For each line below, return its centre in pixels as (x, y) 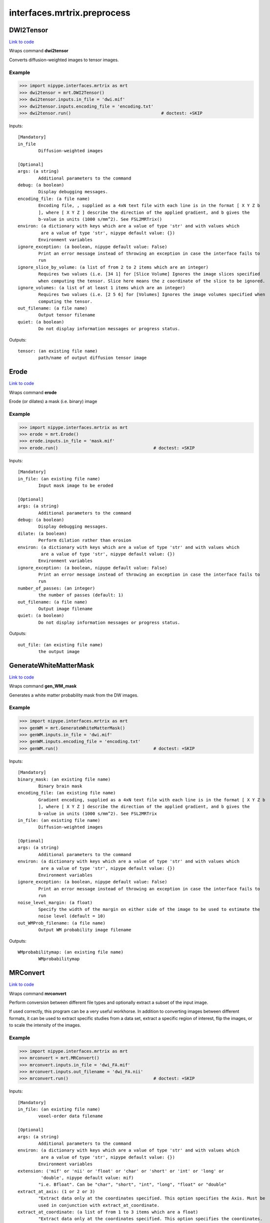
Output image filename (66, 609)
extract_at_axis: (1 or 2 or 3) (56, 1191)
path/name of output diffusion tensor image (92, 358)
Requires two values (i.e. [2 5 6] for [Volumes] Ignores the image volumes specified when (152, 294)
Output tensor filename (67, 315)
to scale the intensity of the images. (45, 1025)
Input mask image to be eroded (76, 486)
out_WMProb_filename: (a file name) (62, 923)
